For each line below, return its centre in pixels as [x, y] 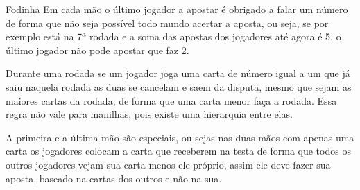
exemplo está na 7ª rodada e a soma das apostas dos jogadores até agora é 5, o [173, 36]
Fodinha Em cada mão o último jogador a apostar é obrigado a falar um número [177, 9]
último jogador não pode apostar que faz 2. [97, 50]
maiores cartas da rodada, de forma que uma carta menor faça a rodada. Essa [171, 100]
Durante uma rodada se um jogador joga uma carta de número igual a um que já [178, 73]
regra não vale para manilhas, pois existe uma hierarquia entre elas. [149, 114]
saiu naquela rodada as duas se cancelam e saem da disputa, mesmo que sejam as [179, 86]
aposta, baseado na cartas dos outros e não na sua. [114, 178]
